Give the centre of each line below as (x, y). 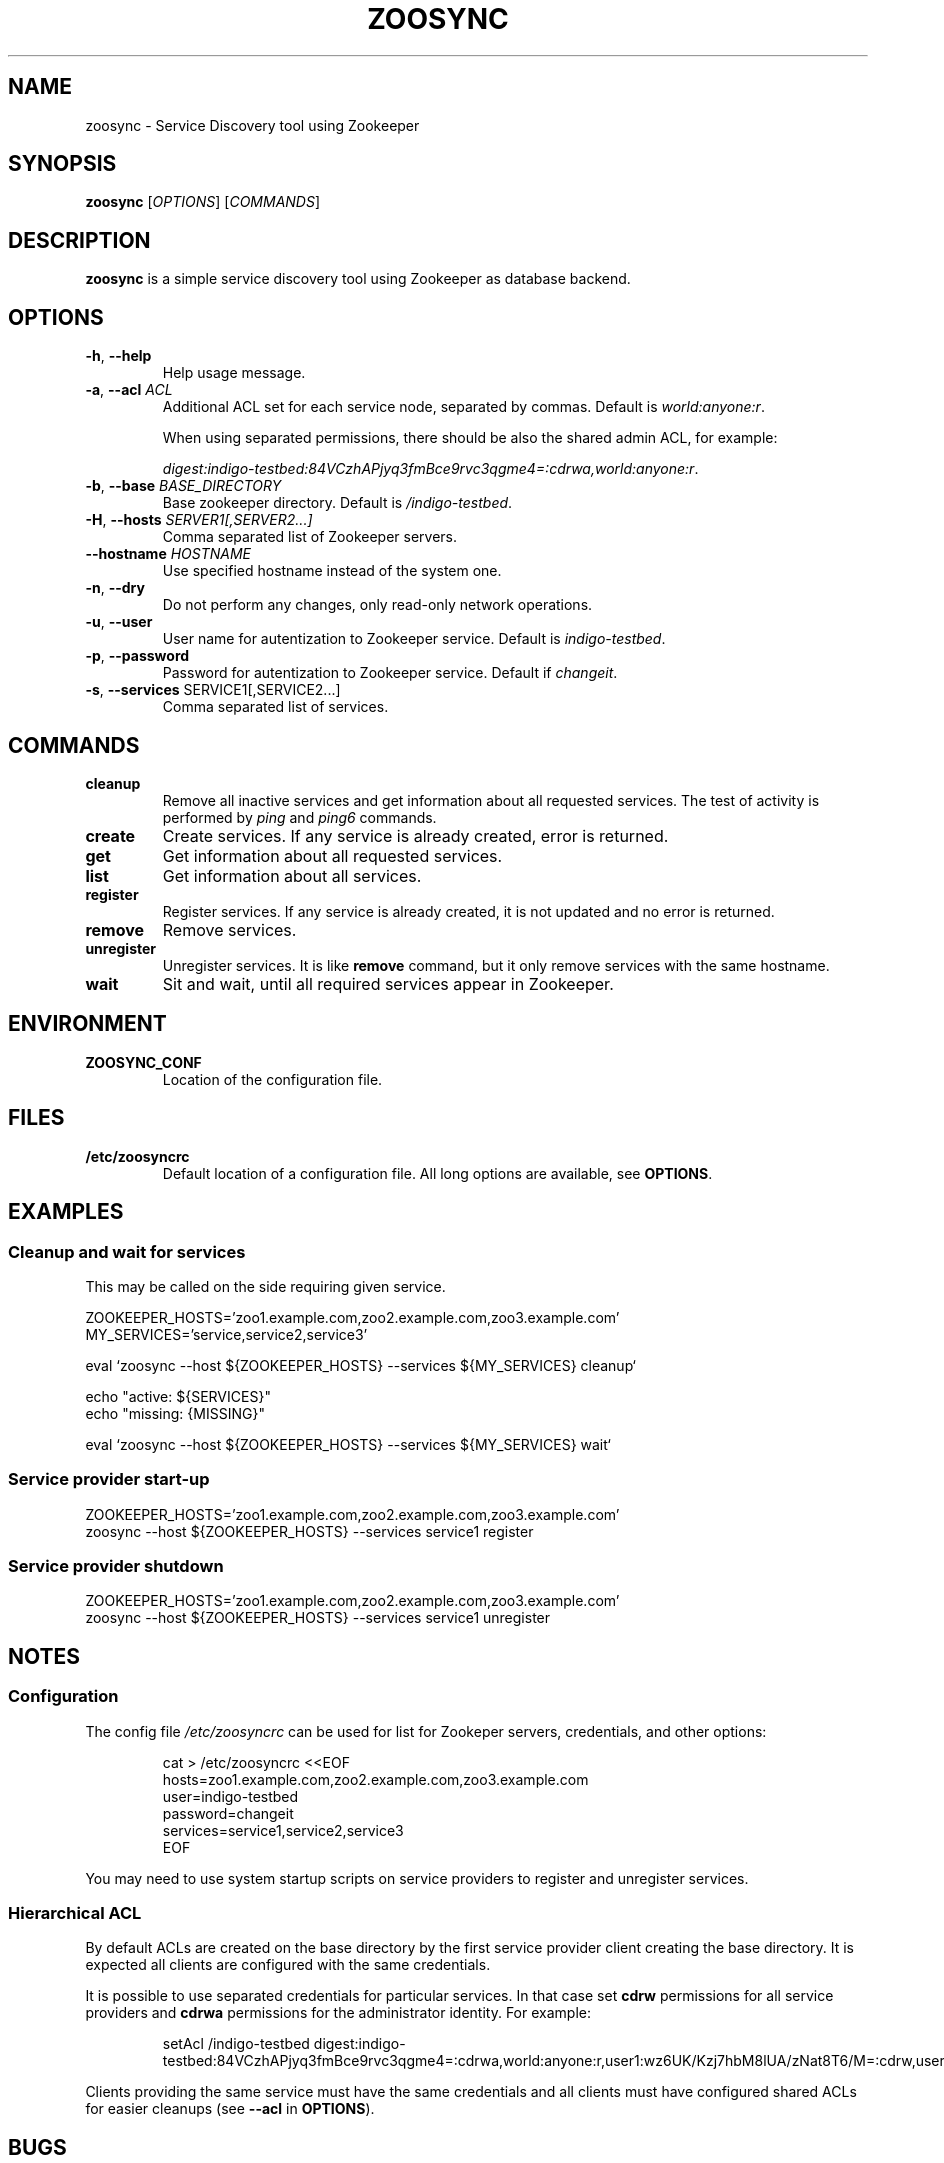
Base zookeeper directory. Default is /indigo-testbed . (337, 503)
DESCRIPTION (79, 240)
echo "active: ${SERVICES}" (178, 1396)
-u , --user (119, 622)
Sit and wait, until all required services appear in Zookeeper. (388, 983)
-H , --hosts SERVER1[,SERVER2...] (199, 520)
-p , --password (137, 656)
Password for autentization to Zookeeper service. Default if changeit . (390, 673)
